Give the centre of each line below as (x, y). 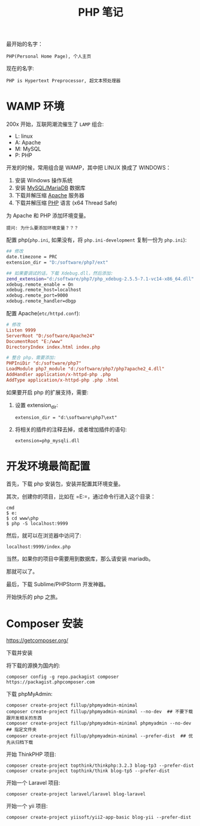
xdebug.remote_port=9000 (37, 296)
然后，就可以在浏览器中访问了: (44, 536)
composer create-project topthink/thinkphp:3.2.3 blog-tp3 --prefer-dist (100, 766)
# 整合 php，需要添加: (31, 358)
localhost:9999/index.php (38, 547)
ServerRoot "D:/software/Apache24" (51, 336)
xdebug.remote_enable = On (40, 284)
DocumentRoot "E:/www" (34, 341)
